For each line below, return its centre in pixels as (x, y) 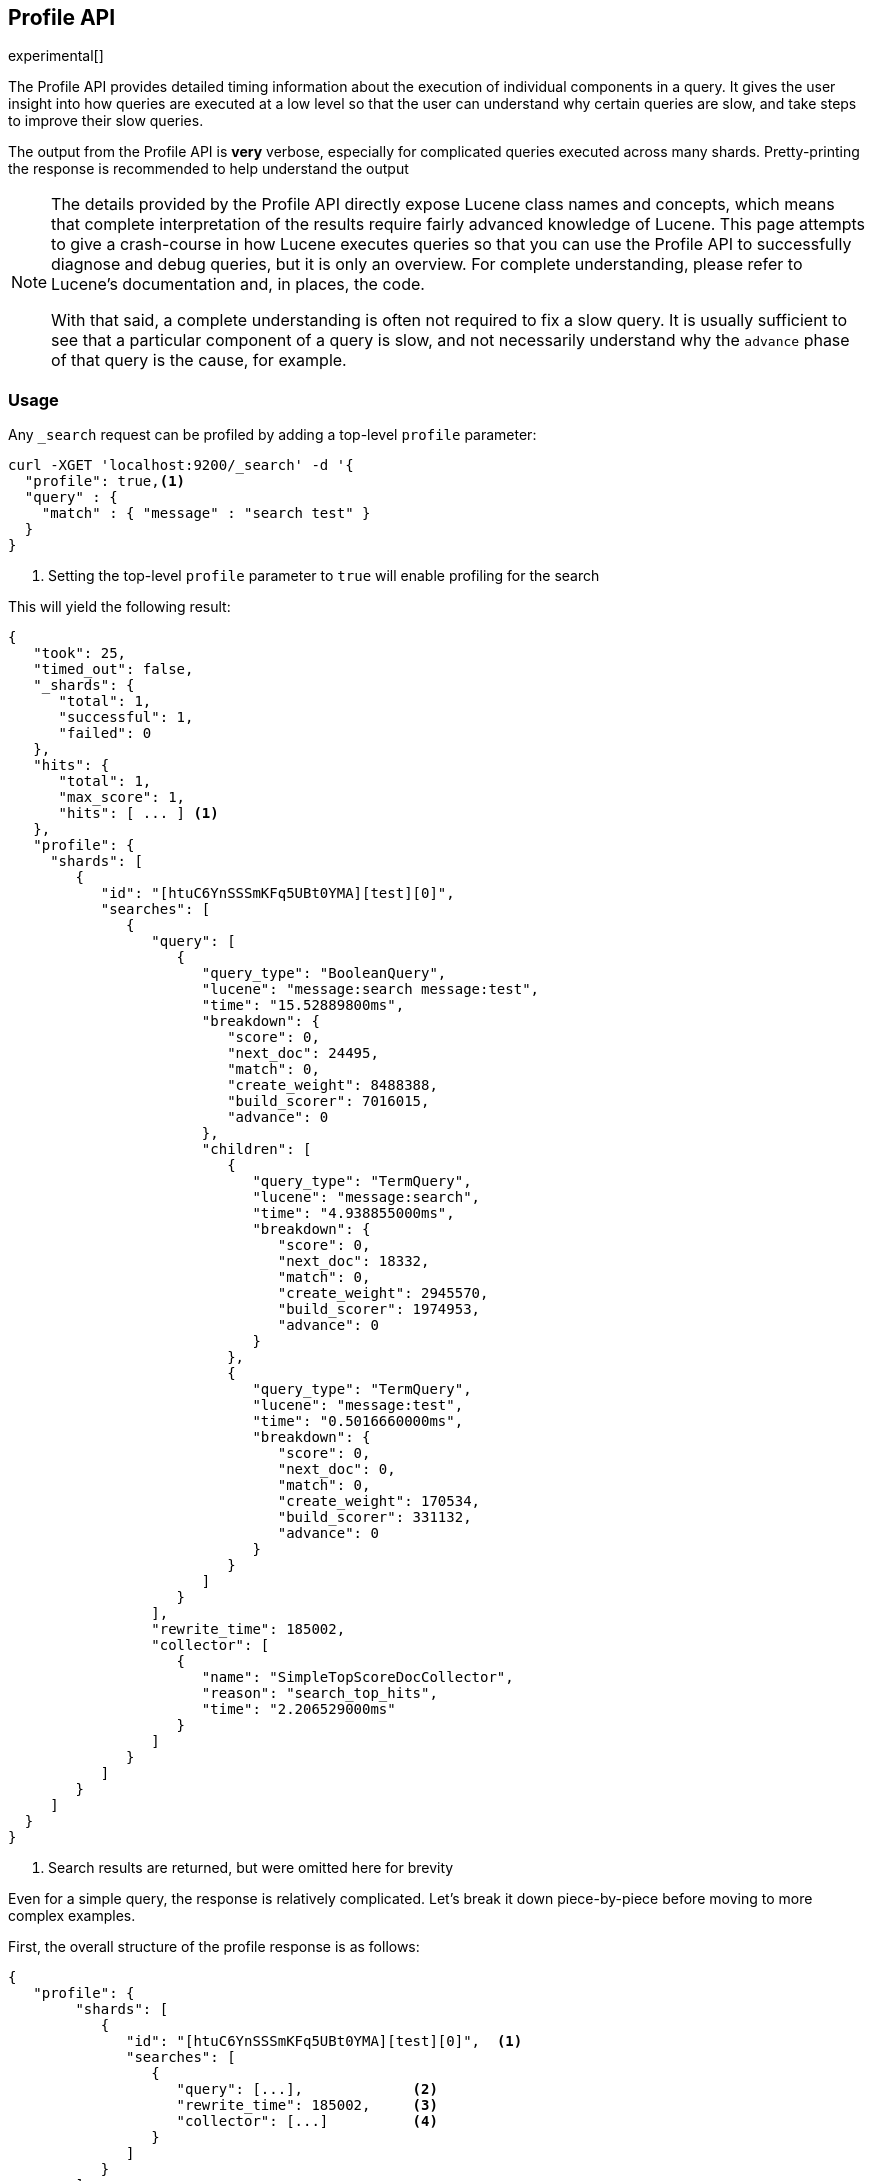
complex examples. (72, 1916)
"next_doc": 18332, (353, 1261)
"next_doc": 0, (336, 1469)
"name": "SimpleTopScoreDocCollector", (357, 1677)
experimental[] (56, 56)
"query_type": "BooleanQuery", (324, 973)
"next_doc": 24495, (303, 1053)
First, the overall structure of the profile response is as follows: (214, 1947)
